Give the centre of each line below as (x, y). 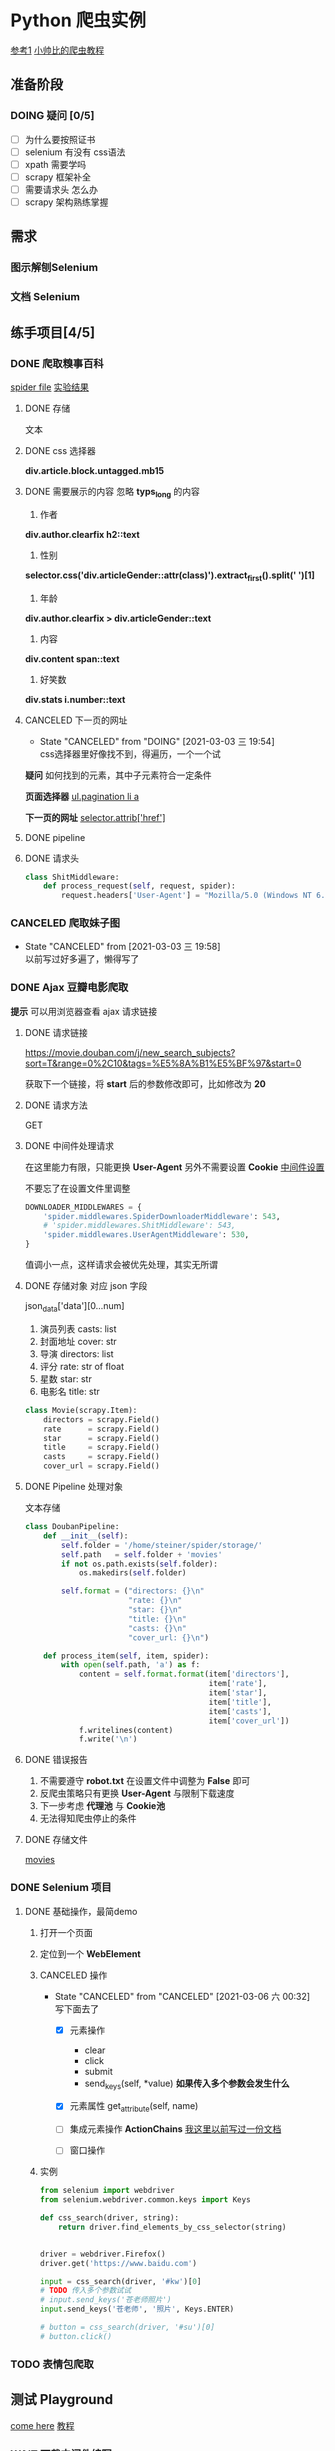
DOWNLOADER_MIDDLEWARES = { (83, 1207)
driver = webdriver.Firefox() (103, 2254)
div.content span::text (72, 658)
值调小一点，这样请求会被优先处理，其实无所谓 (121, 1265)
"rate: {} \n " (155, 1601)
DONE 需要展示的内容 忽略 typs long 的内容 (112, 492)
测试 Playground (61, 2399)
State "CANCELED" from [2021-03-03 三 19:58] (122, 947)
